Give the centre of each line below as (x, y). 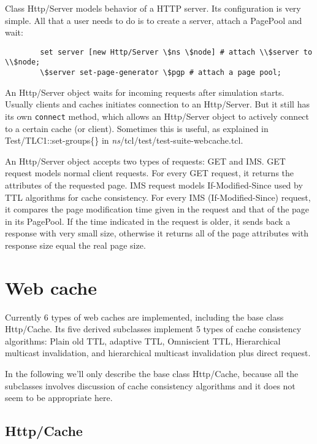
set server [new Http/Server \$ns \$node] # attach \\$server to (176, 52)
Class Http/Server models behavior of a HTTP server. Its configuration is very (153, 8)
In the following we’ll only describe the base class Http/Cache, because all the (152, 374)
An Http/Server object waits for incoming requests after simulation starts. (145, 92)
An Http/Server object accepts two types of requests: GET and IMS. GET (145, 161)
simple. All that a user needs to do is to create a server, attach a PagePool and (154, 20)
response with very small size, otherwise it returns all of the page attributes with (157, 233)
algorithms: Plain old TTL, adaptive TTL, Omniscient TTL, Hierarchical (143, 341)
